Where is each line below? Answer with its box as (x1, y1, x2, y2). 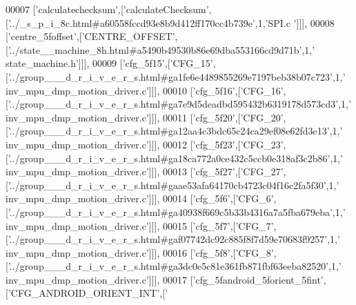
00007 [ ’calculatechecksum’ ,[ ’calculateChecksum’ (6, 2, 209, 16)
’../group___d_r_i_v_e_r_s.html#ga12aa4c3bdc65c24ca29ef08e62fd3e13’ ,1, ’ (8, 124, 343, 138)
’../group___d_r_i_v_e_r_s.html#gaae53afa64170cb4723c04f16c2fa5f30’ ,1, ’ (8, 177, 339, 192)
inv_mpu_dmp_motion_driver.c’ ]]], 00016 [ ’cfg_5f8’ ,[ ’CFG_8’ (6, 245, 274, 259)
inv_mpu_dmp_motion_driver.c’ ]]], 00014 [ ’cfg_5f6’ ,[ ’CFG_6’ (6, 191, 274, 206)
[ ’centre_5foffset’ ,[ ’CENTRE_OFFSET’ (6, 29, 175, 43)
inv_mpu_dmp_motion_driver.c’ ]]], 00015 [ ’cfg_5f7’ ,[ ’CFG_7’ (6, 218, 274, 233)
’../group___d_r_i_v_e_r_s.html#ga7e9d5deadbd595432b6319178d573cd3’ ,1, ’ (8, 97, 351, 111)
